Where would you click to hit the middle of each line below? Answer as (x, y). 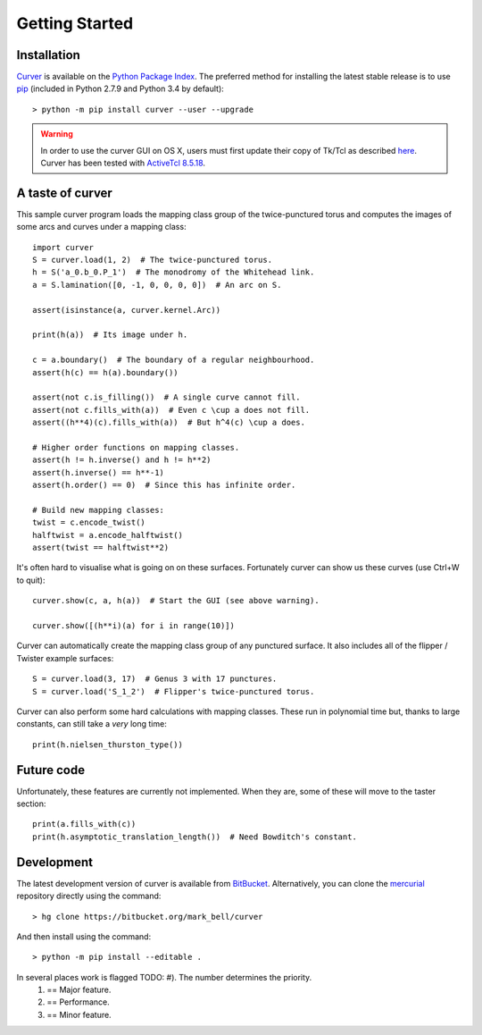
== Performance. (79, 1002)
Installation (48, 55)
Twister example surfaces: (65, 658)
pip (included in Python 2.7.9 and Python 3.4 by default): (120, 88)
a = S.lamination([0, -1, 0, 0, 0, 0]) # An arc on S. (157, 285)
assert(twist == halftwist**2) (101, 548)
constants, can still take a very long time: (91, 724)
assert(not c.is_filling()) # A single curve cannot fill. (166, 397)
